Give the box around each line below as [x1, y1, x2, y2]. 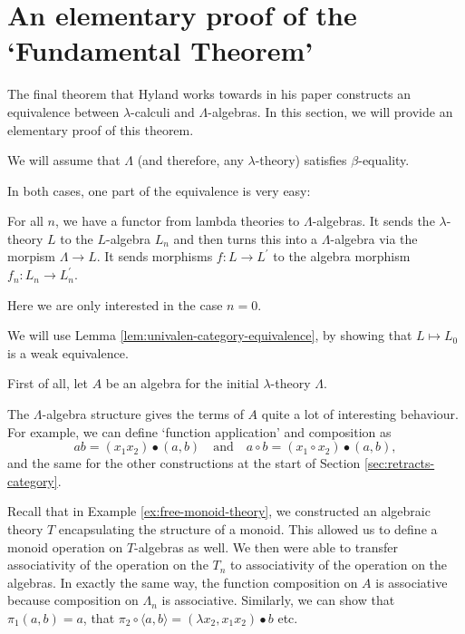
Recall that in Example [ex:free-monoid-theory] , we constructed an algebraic [7, 502, 431, 521]
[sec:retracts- [364, 454, 435, 473]
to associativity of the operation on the [230, 555, 448, 574]
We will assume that [7, 151, 121, 170]
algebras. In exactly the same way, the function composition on [7, 572, 358, 591]
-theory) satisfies [255, 151, 347, 170]
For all [7, 211, 44, 230]
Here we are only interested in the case [7, 295, 223, 314]
